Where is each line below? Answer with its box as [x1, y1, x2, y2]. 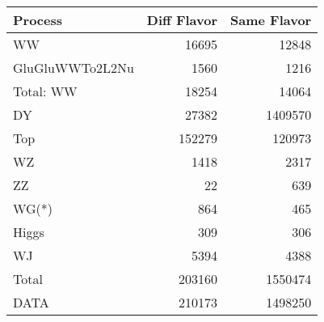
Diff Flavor [146, 11, 218, 29]
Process [13, 11, 63, 29]
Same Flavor [230, 11, 312, 29]
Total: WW [13, 82, 78, 100]
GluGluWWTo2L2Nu [13, 58, 134, 77]
